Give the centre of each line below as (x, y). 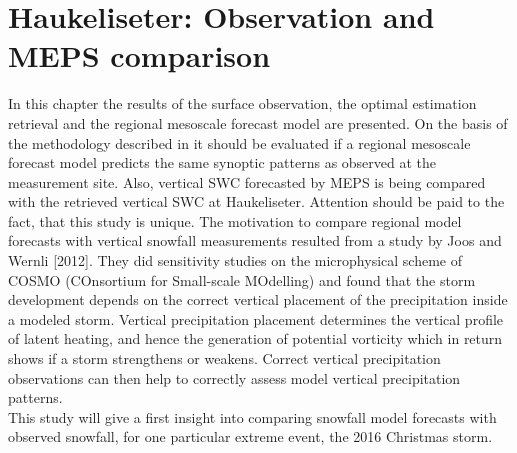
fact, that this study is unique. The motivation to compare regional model (235, 220)
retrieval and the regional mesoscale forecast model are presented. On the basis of (258, 122)
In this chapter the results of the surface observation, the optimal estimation (242, 103)
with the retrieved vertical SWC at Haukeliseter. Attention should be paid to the (256, 201)
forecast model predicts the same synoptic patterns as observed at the (222, 162)
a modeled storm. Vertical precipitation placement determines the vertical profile (256, 318)
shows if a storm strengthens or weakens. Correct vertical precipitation (224, 358)
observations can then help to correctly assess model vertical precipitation (234, 377)
